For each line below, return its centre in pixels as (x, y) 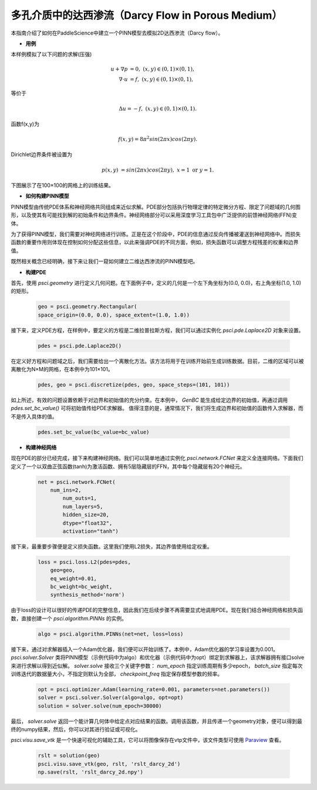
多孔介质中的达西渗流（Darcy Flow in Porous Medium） (147, 15)
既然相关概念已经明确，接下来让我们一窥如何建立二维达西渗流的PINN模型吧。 (104, 261)
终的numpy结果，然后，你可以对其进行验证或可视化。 (76, 730)
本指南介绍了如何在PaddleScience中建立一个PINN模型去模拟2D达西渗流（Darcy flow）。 (117, 33)
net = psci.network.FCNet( (77, 482)
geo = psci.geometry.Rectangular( (87, 307)
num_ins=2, (66, 490)
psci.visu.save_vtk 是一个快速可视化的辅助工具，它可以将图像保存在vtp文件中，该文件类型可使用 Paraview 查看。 (148, 740)
